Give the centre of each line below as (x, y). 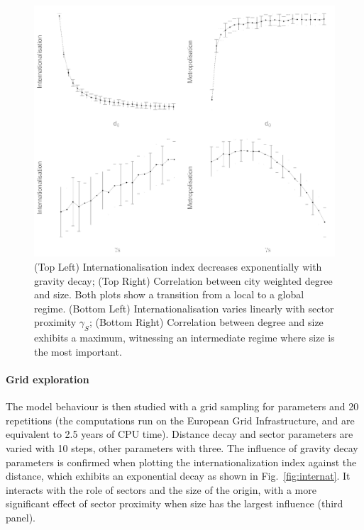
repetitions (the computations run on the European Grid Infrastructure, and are (180, 420)
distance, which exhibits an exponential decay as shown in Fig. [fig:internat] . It (178, 476)
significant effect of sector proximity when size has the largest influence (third (175, 503)
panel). (21, 517)
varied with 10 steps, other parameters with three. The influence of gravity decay (182, 447)
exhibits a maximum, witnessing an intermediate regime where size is (184, 338)
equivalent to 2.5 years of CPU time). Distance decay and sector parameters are (180, 434)
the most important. (78, 351)
